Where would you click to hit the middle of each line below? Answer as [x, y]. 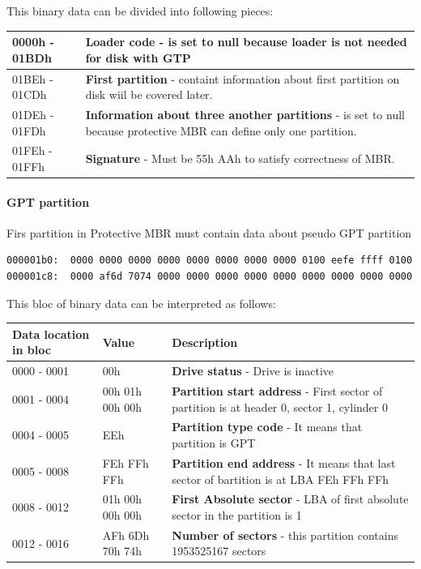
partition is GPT [214, 443]
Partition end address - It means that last [284, 462]
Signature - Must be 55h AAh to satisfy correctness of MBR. [240, 158]
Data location [51, 334]
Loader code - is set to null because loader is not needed [246, 42]
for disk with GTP [138, 57]
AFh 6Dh [126, 535]
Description [205, 342]
